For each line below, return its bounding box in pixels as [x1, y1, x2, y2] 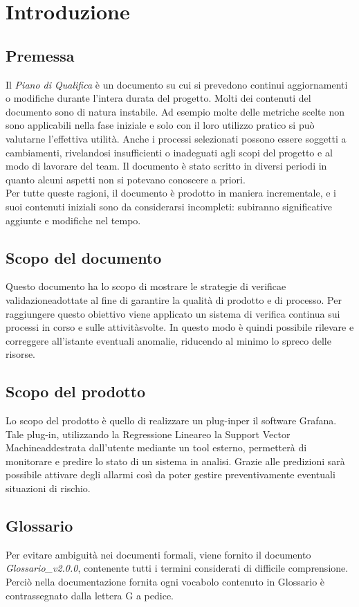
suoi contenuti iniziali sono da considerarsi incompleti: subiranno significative [6, 199, 332, 213]
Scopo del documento [6, 246, 162, 268]
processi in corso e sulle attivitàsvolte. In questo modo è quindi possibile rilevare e [6, 320, 354, 334]
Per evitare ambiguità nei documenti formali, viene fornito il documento [6, 547, 311, 561]
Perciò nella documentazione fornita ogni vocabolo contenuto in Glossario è [6, 574, 325, 589]
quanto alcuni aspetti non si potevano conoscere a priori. [6, 172, 246, 186]
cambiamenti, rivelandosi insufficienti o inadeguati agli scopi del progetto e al [6, 145, 333, 159]
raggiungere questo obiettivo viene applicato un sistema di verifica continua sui [6, 306, 340, 320]
